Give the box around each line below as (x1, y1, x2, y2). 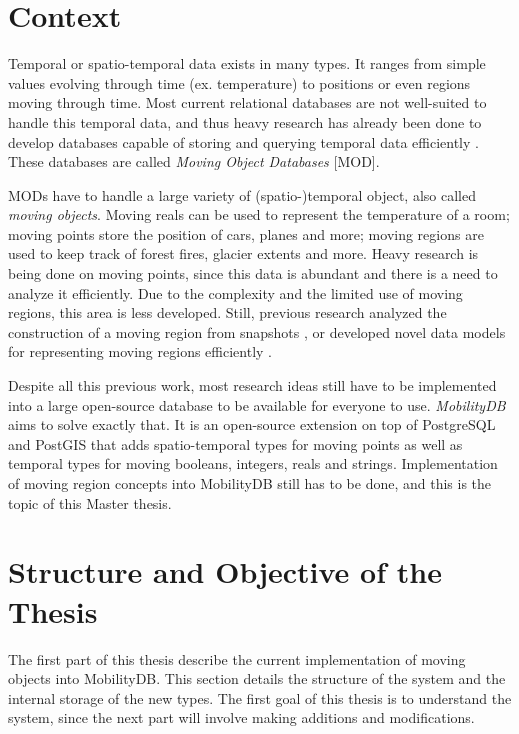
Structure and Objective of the (8, 551, 442, 592)
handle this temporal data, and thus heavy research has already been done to (8, 111, 482, 132)
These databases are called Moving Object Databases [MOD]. (8, 151, 380, 172)
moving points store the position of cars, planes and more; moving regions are (8, 223, 484, 244)
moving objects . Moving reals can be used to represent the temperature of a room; (8, 204, 510, 225)
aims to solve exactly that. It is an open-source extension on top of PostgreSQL (8, 414, 496, 435)
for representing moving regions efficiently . (8, 341, 272, 362)
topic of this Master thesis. (8, 492, 172, 513)
